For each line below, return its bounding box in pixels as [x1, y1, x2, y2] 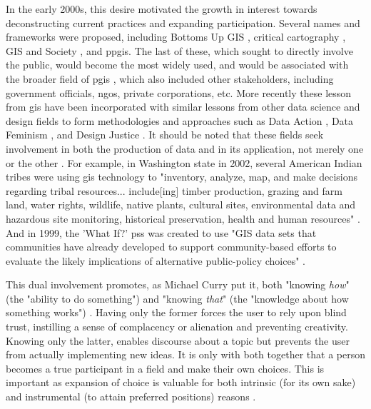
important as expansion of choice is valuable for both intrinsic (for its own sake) [6, 375, 356, 390]
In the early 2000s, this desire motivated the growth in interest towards [6, 1, 317, 16]
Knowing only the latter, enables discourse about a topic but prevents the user [6, 333, 350, 348]
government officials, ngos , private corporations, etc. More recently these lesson [6, 85, 352, 100]
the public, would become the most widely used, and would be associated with [6, 57, 349, 72]
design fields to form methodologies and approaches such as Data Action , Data [6, 113, 354, 128]
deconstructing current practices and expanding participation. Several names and [6, 15, 360, 30]
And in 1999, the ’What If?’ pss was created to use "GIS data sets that [6, 225, 317, 240]
